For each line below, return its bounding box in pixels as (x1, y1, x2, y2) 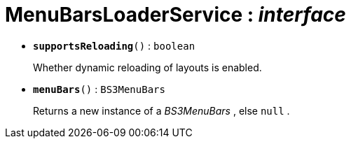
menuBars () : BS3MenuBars (33, 82, 165, 95)
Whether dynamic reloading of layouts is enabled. (33, 61, 262, 73)
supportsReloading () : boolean (33, 39, 195, 52)
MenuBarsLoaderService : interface (5, 3, 346, 27)
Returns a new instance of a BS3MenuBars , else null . (33, 104, 290, 117)
